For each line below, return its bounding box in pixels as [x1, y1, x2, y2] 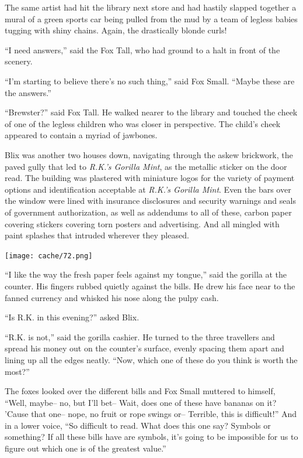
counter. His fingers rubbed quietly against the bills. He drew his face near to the [5, 279, 295, 292]
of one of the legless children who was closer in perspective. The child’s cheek [5, 117, 281, 129]
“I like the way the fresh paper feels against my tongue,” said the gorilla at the [5, 268, 287, 281]
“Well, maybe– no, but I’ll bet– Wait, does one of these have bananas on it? [5, 396, 277, 408]
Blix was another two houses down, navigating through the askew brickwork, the [5, 148, 293, 160]
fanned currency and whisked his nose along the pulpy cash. [5, 291, 219, 303]
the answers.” [5, 86, 51, 98]
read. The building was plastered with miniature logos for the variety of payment [5, 172, 295, 184]
